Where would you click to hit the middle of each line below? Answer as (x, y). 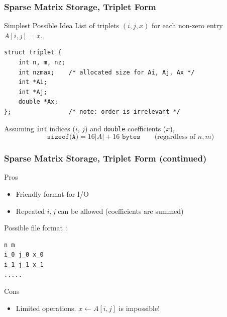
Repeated (30, 211)
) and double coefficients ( (126, 128)
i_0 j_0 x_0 (24, 255)
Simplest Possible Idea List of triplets (62, 25)
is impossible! (139, 308)
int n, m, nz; (42, 62)
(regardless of (175, 137)
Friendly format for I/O (52, 194)
